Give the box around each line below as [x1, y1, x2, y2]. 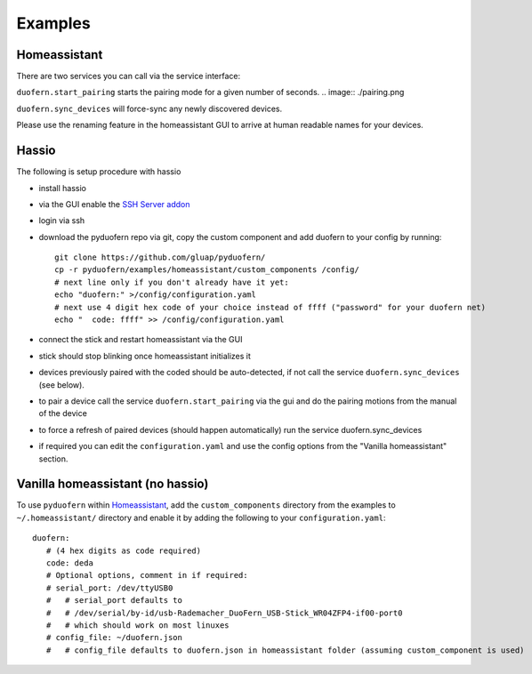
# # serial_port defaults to [45, 596, 182, 606]
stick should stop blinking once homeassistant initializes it [38, 350, 251, 361]
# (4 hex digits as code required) [45, 545, 202, 556]
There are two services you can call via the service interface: [16, 71, 241, 82]
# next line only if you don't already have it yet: [54, 277, 289, 287]
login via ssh [38, 215, 85, 226]
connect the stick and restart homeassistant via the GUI [38, 334, 243, 345]
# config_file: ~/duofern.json [45, 632, 182, 643]
